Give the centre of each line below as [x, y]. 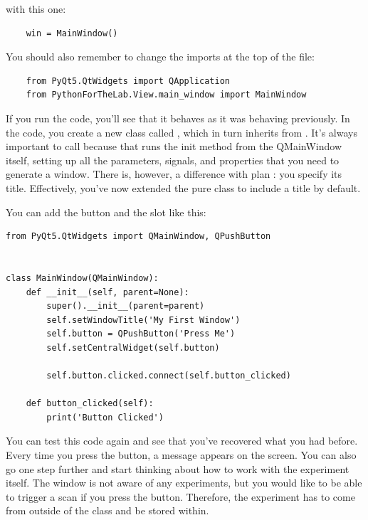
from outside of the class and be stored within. [107, 510]
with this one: [36, 9]
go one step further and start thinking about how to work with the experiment [178, 468]
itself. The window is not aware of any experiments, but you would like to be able [184, 483]
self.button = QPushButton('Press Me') [141, 334]
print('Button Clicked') [105, 417]
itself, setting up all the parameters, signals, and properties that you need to [173, 160]
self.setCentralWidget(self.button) [133, 347]
